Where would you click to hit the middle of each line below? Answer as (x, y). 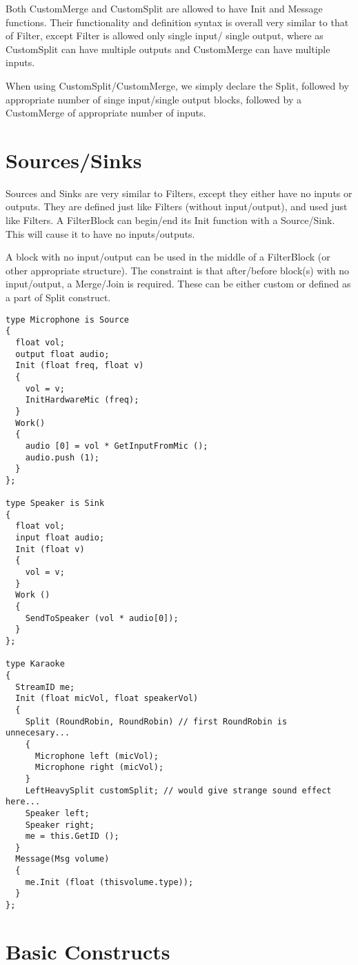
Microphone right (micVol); (99, 768)
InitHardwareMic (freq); (82, 400)
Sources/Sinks (74, 160)
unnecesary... (38, 733)
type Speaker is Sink (55, 504)
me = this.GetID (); (72, 836)
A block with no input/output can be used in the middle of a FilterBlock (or (168, 257)
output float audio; (62, 354)
